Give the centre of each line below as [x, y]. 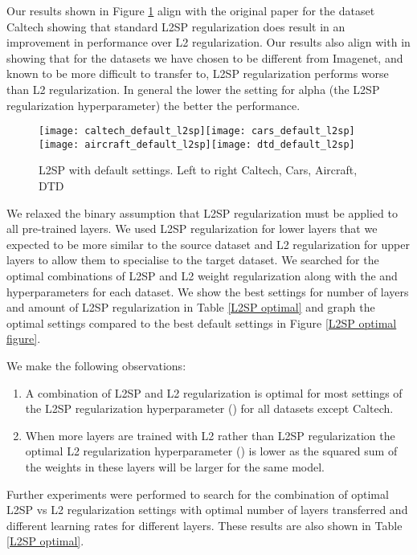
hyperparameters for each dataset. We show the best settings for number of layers [208, 291]
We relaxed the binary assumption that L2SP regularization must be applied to [202, 212]
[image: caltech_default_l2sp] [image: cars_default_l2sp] [197, 131]
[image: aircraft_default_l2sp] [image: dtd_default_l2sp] [197, 144]
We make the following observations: [96, 365]
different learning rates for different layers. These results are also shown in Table [204, 525]
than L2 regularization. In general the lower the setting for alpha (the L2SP [193, 89]
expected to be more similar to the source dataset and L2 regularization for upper [208, 244]
